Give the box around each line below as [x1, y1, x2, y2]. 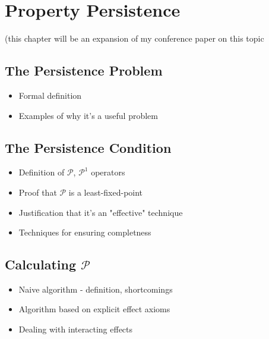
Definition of [18, 166, 65, 178]
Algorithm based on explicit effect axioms [18, 303, 170, 315]
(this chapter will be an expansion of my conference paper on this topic [5, 32, 264, 45]
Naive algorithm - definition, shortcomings [18, 282, 173, 295]
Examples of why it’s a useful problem [18, 109, 158, 121]
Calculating [5, 255, 77, 274]
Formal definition [18, 89, 82, 101]
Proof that [18, 186, 57, 198]
